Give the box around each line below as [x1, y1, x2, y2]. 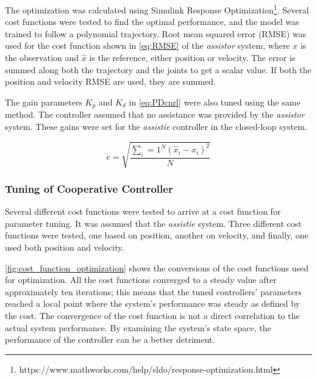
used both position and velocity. [5, 241, 124, 253]
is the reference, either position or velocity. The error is [89, 51, 296, 64]
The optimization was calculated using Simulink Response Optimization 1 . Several [5, 2, 309, 16]
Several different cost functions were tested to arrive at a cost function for [5, 205, 281, 218]
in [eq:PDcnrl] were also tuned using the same [129, 95, 301, 108]
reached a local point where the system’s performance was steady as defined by [5, 297, 300, 310]
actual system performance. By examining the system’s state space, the [5, 321, 271, 334]
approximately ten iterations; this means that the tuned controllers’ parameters [5, 285, 302, 298]
